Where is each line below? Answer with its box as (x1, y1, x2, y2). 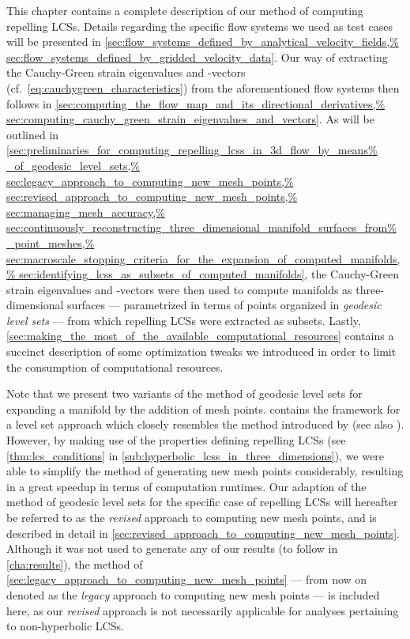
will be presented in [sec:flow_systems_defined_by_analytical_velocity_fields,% (6, 33, 399, 50)
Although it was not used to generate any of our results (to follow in (6, 540, 338, 557)
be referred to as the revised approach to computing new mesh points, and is (6, 509, 377, 525)
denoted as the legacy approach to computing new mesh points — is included (6, 586, 380, 603)
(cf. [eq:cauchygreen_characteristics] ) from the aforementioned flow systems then (6, 79, 400, 96)
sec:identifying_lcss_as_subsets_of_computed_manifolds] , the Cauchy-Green (19, 266, 399, 282)
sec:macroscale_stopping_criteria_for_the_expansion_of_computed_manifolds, (6, 250, 401, 267)
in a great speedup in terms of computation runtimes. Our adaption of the (6, 478, 367, 494)
